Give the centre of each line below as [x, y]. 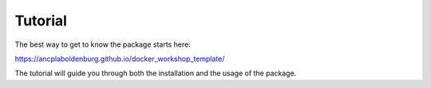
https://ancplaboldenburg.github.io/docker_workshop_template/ [120, 59]
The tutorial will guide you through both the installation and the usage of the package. [156, 73]
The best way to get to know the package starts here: [103, 44]
